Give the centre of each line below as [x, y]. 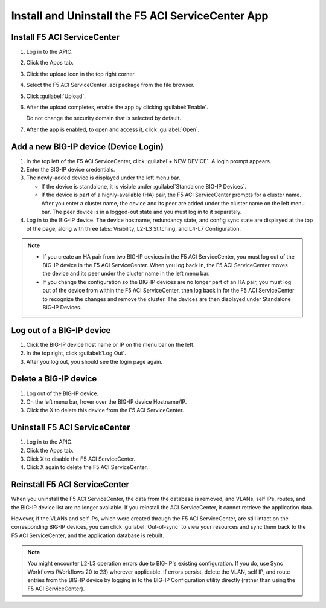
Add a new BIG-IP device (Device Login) [88, 147]
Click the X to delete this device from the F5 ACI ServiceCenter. [105, 410]
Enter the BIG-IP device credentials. [71, 170]
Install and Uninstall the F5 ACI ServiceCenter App [140, 16]
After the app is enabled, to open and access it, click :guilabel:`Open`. [113, 129]
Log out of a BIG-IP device [61, 330]
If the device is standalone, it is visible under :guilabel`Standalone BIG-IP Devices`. [144, 186]
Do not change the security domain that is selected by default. [104, 118]
